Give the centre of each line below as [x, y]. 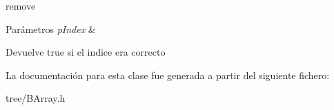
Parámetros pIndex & [51, 29]
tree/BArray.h [36, 98]
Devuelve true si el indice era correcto [86, 52]
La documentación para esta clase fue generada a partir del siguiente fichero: [168, 75]
